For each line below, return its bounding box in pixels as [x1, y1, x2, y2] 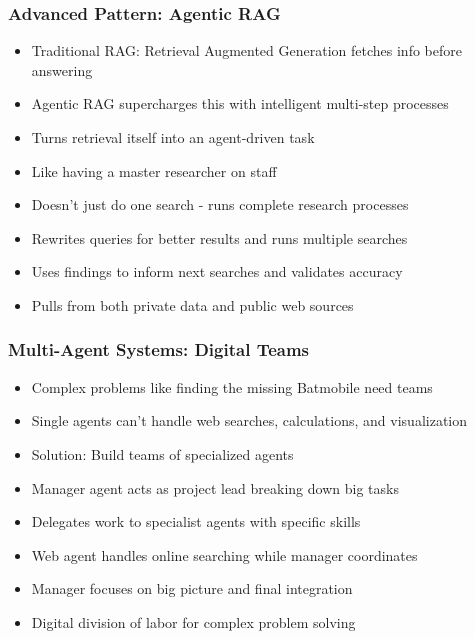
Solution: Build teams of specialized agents [31, 443, 294, 464]
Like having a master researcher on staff [31, 160, 277, 181]
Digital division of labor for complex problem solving [31, 611, 356, 632]
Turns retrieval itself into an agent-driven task [31, 127, 315, 147]
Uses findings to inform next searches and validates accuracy [31, 261, 403, 282]
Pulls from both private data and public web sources [31, 294, 354, 315]
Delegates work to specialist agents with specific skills [31, 511, 361, 532]
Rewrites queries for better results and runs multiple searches [31, 227, 408, 248]
